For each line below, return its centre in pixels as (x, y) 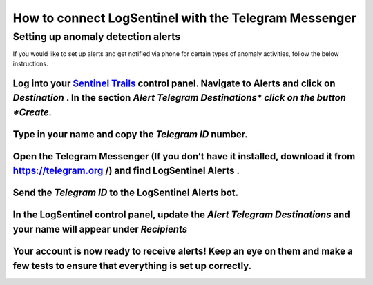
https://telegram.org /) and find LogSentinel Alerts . (126, 171)
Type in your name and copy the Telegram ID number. (130, 134)
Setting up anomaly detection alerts (97, 37)
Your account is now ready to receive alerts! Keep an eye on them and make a (183, 252)
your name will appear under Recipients (100, 229)
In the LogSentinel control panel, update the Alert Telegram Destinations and (181, 215)
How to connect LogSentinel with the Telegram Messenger (185, 18)
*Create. (32, 112)
